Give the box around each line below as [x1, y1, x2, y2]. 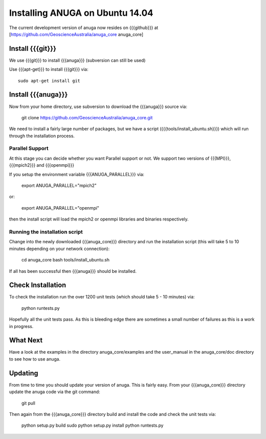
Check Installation [9, 281, 66, 290]
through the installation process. [9, 133, 75, 139]
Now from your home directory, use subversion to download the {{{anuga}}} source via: [9, 104, 187, 110]
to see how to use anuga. [9, 356, 61, 362]
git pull [21, 400, 35, 406]
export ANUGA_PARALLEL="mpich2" [21, 183, 97, 188]
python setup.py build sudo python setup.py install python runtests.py [21, 422, 164, 429]
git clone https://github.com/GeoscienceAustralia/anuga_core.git [21, 114, 153, 120]
